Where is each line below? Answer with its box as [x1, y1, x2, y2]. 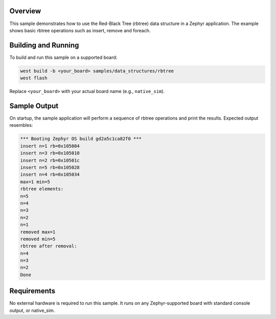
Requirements [9, 287, 56, 295]
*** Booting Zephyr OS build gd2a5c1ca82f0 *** [20, 136, 142, 142]
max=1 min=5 [20, 179, 51, 185]
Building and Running [9, 41, 79, 50]
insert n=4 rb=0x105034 [20, 172, 80, 177]
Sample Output [9, 101, 59, 110]
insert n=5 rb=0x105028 [20, 165, 80, 171]
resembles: [9, 122, 33, 128]
